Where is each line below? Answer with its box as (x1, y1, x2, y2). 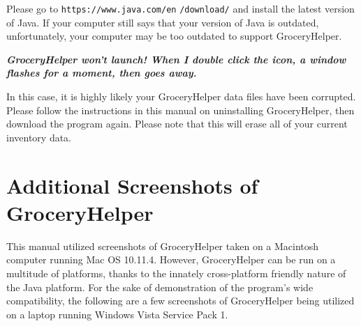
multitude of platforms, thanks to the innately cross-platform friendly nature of (6, 265, 346, 280)
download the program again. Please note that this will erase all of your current (6, 116, 348, 131)
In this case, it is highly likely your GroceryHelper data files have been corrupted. (6, 89, 356, 104)
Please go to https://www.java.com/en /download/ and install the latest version (6, 1, 355, 15)
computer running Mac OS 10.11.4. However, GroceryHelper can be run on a (6, 252, 336, 267)
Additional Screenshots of (6, 171, 258, 199)
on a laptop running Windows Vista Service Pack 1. (6, 306, 228, 321)
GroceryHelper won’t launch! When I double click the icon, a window (6, 52, 346, 66)
